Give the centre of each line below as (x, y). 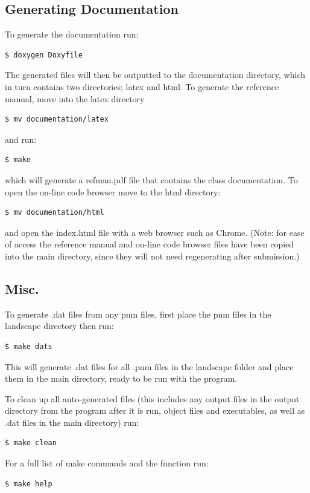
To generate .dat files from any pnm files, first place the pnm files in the (138, 314)
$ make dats (29, 346)
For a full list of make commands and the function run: (107, 463)
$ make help (29, 484)
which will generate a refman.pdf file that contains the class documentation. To (151, 179)
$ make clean (31, 443)
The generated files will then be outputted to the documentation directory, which (155, 75)
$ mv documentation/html (55, 213)
